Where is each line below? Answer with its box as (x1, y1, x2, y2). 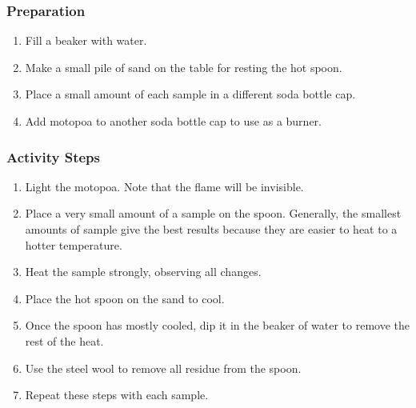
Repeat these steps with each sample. (25, 386, 209, 403)
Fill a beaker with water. (25, 32, 147, 49)
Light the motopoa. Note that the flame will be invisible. (25, 178, 304, 194)
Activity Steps (6, 146, 100, 166)
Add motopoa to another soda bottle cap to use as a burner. (25, 113, 322, 129)
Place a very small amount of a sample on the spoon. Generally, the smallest (25, 205, 402, 222)
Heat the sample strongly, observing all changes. (25, 263, 262, 280)
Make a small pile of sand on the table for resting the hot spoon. (25, 58, 342, 75)
